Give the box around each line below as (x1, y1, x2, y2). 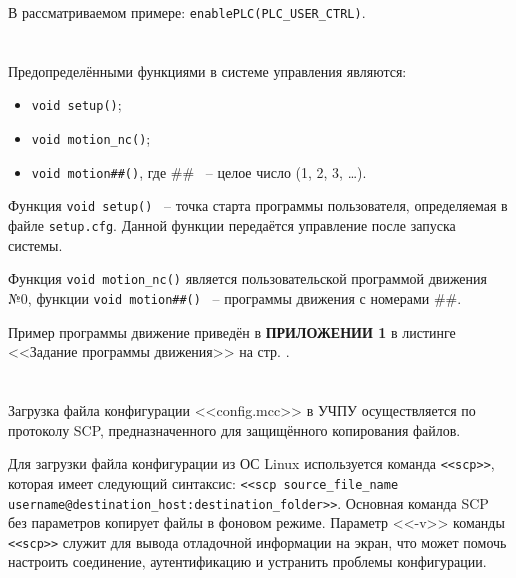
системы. (8, 234, 63, 255)
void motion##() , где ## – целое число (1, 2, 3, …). (31, 161, 367, 182)
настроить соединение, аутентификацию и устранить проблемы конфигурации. (8, 551, 487, 572)
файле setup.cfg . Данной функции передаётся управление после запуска (8, 215, 456, 236)
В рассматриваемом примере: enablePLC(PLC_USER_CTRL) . (8, 2, 366, 22)
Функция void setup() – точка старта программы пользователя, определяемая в (8, 195, 508, 216)
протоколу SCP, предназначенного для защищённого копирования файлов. (8, 419, 461, 440)
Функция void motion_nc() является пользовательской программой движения (8, 268, 488, 289)
